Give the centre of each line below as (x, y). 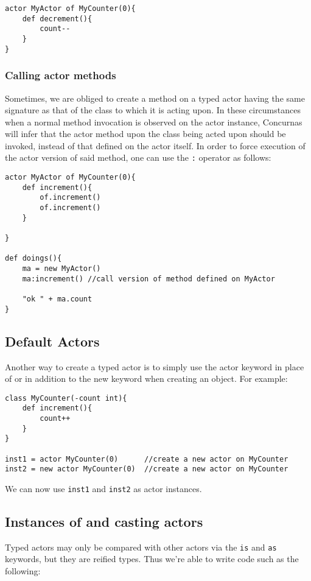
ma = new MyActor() (61, 269)
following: (23, 571)
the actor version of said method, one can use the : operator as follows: (138, 157)
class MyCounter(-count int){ (66, 398)
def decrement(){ (57, 19)
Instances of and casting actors (104, 521)
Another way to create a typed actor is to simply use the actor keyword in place (155, 366)
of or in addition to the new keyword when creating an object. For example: (146, 379)
